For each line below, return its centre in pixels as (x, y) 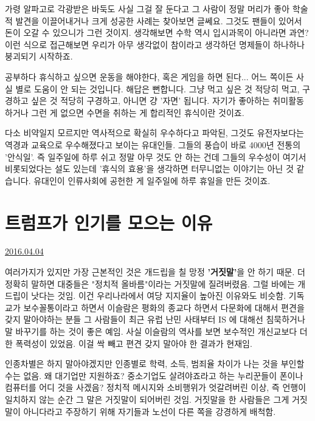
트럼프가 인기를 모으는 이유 (109, 222)
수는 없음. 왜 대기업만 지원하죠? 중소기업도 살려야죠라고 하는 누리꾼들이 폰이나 (154, 375)
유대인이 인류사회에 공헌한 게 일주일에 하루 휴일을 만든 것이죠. (152, 180)
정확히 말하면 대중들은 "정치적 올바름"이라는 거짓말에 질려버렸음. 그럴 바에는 (150, 283)
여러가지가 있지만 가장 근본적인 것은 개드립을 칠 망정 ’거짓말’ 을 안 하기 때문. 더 (155, 272)
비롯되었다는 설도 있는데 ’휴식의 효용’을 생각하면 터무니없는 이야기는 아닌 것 (149, 169)
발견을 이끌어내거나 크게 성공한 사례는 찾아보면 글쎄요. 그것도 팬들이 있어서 (159, 20)
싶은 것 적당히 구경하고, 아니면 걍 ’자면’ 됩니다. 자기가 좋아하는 (151, 101)
